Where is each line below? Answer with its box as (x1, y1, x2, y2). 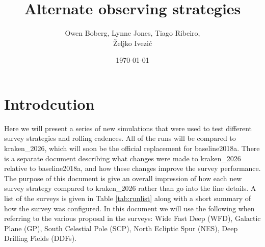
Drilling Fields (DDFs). (4, 233, 76, 243)
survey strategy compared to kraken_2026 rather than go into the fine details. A (4, 183, 256, 193)
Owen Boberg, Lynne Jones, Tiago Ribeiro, (65, 28, 200, 38)
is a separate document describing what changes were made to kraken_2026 (4, 153, 241, 163)
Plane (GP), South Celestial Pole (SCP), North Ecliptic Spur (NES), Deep (4, 223, 238, 233)
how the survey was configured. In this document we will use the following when (4, 203, 255, 213)
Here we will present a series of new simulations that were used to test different (4, 122, 252, 133)
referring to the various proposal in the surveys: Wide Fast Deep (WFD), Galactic (4, 213, 261, 224)
